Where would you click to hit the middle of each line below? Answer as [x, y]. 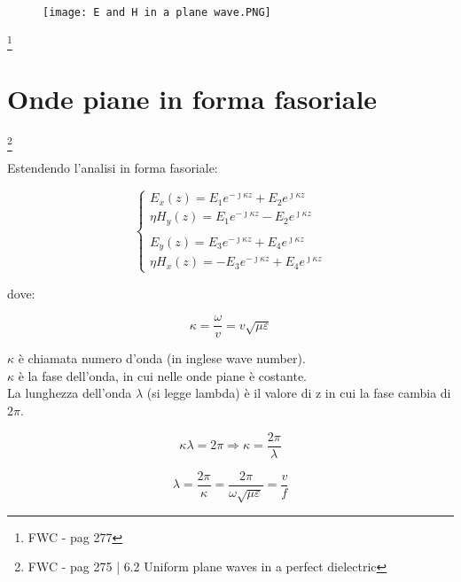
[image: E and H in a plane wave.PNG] [157, 12]
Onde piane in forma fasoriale [192, 99]
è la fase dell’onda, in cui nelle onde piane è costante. [162, 375]
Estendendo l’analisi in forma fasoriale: [113, 168]
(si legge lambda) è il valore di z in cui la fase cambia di [299, 393]
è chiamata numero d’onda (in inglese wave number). [162, 358]
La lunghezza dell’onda [70, 393]
